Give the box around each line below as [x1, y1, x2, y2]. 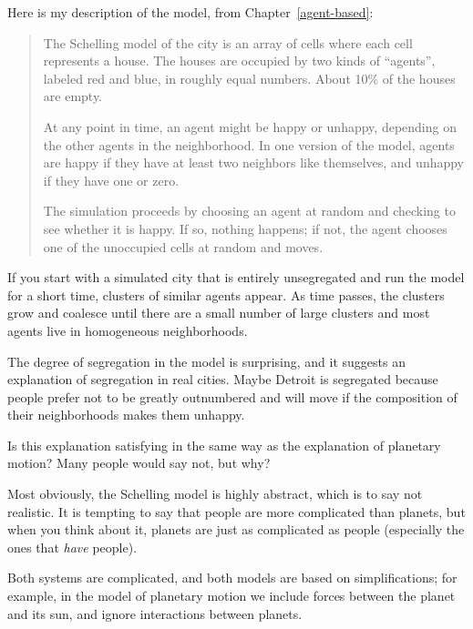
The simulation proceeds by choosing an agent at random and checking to [43, 201, 456, 220]
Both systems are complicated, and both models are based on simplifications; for [7, 568, 458, 587]
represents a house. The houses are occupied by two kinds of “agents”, [43, 51, 436, 70]
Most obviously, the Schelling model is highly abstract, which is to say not [7, 484, 423, 503]
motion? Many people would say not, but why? [7, 453, 271, 472]
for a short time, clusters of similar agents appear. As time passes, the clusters [7, 285, 445, 304]
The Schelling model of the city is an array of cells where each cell [43, 33, 413, 52]
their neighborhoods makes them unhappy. [7, 405, 245, 424]
